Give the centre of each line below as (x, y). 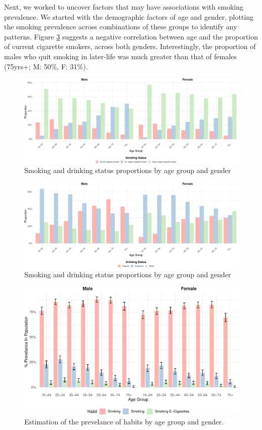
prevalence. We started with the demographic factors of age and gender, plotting (129, 16)
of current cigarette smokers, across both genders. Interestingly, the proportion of (130, 46)
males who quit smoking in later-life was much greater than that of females (121, 56)
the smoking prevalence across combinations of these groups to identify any (121, 27)
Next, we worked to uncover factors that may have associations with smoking (124, 7)
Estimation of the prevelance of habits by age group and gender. (124, 422)
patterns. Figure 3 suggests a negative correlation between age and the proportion (131, 36)
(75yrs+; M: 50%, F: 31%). (46, 66)
